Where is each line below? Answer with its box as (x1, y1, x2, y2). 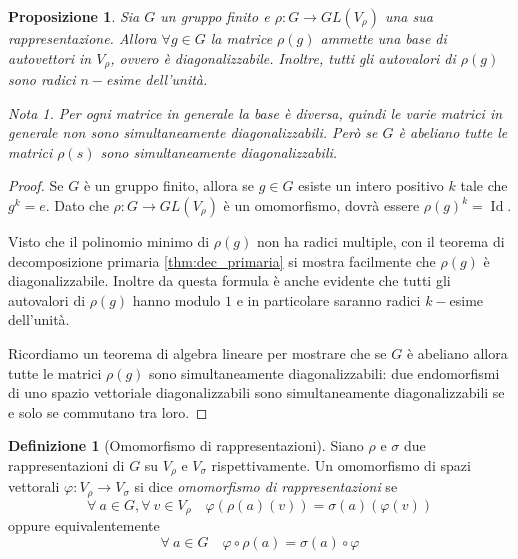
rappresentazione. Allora (8, 28, 157, 48)
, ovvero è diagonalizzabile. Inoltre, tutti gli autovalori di (110, 47, 456, 68)
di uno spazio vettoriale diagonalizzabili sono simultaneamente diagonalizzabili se (8, 382, 505, 403)
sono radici (8, 69, 76, 90)
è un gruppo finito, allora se (83, 175, 255, 196)
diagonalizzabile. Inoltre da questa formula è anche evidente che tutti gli (8, 270, 451, 291)
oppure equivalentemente (8, 515, 160, 536)
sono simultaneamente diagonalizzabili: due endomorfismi (149, 362, 500, 383)
